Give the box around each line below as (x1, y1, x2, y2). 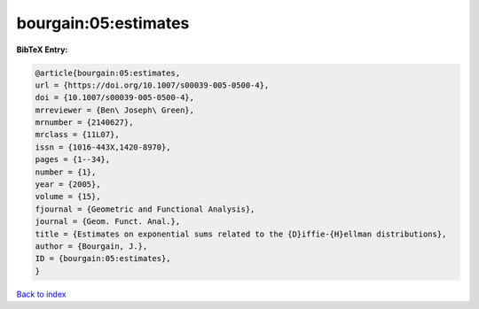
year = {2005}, (35, 180, 101, 189)
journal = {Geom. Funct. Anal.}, (35, 217, 181, 227)
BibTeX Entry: (16, 44, 68, 55)
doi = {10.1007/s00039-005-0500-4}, (35, 93, 195, 103)
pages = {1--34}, (35, 155, 111, 165)
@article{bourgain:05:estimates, (35, 67, 181, 78)
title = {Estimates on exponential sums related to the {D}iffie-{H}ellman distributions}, (35, 228, 447, 239)
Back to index (16, 289, 67, 299)
